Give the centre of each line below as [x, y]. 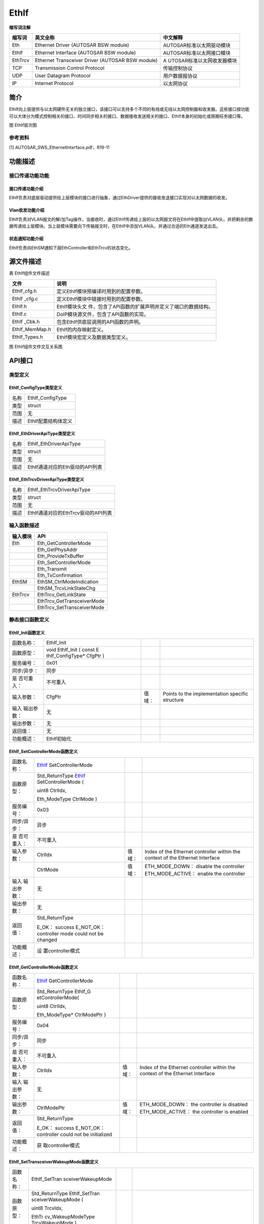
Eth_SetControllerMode [64, 562]
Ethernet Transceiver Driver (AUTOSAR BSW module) [96, 60]
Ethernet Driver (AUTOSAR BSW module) [82, 45]
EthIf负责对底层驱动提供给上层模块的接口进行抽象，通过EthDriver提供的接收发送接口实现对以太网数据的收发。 [119, 198]
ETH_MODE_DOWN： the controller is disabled [194, 1105]
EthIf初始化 [59, 739]
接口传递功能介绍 [26, 188]
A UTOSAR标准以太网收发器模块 [200, 60]
